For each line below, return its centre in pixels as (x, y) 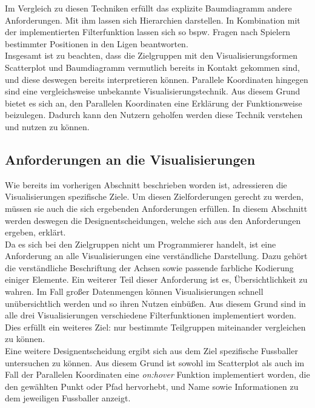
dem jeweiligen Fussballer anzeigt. (68, 398)
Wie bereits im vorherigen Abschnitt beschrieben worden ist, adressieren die (146, 184)
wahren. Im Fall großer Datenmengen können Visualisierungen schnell (134, 291)
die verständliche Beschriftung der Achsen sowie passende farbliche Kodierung (149, 267)
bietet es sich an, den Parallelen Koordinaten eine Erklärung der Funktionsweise (154, 103)
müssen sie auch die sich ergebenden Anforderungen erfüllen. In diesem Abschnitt (156, 208)
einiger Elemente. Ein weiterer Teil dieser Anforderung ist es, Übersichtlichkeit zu (156, 279)
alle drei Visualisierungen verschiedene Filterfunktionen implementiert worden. (151, 315)
